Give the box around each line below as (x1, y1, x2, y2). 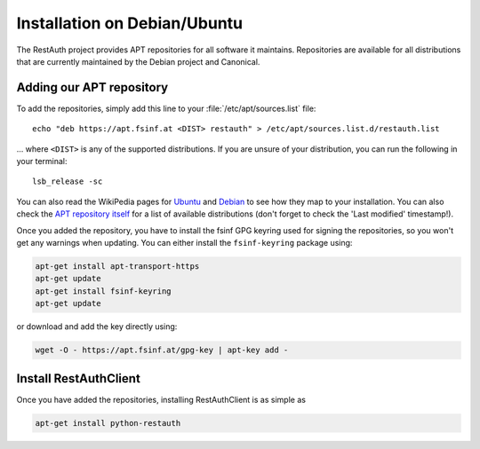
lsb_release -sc (32, 177, 103, 186)
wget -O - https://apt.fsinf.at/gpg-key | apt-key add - (35, 345, 289, 355)
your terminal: (16, 156, 68, 167)
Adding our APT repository (16, 80, 169, 95)
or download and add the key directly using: (16, 321, 178, 332)
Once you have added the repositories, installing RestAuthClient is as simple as (16, 394, 307, 405)
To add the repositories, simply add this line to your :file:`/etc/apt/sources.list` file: (16, 103, 316, 114)
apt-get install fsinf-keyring (35, 286, 172, 296)
